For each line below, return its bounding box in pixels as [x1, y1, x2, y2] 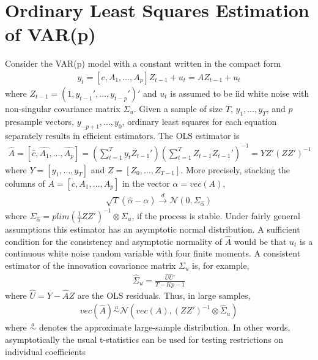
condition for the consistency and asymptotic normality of [5, 234, 222, 247]
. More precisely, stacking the [180, 163, 290, 176]
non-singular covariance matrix [5, 102, 120, 114]
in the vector [122, 176, 170, 189]
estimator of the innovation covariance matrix [5, 258, 176, 271]
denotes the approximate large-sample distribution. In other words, [39, 321, 290, 334]
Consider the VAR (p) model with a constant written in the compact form [5, 57, 281, 70]
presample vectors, [5, 114, 74, 127]
